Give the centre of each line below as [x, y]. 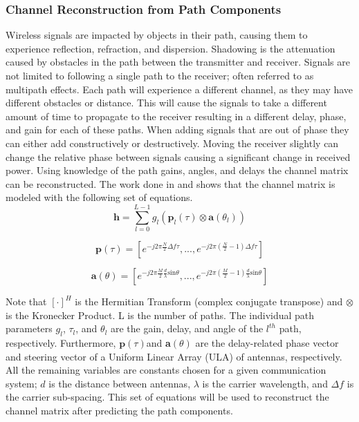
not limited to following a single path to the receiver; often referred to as [160, 75]
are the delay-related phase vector [267, 343]
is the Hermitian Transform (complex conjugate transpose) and [209, 301]
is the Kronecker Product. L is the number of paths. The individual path [160, 315]
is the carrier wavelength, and [265, 383]
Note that [26, 301]
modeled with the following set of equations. [99, 197]
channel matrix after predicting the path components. [119, 411]
